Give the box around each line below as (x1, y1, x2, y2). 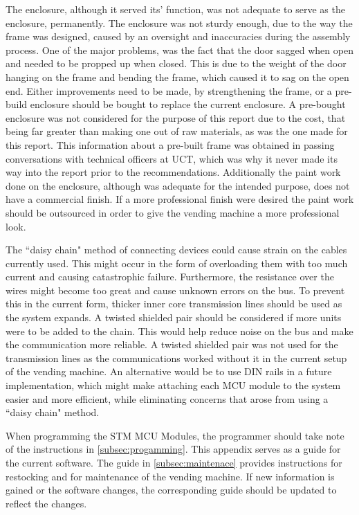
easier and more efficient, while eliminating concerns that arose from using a (6, 391, 329, 406)
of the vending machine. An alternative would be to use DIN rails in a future (6, 364, 332, 379)
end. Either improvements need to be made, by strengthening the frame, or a (6, 83, 332, 98)
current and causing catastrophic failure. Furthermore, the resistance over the (6, 269, 334, 284)
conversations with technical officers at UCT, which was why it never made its (6, 151, 338, 165)
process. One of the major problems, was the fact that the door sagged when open (6, 42, 353, 57)
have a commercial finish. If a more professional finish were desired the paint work (6, 192, 354, 206)
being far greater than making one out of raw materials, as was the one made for (6, 124, 348, 138)
